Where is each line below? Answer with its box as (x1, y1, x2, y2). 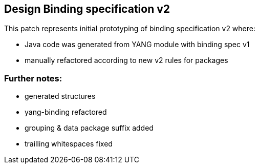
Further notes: (4, 73, 62, 83)
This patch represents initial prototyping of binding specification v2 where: (4, 24, 255, 33)
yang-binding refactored (25, 108, 107, 117)
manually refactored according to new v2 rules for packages (25, 56, 228, 65)
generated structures (25, 92, 96, 101)
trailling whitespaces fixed (25, 139, 113, 149)
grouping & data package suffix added (25, 123, 154, 133)
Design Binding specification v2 (4, 3, 170, 15)
